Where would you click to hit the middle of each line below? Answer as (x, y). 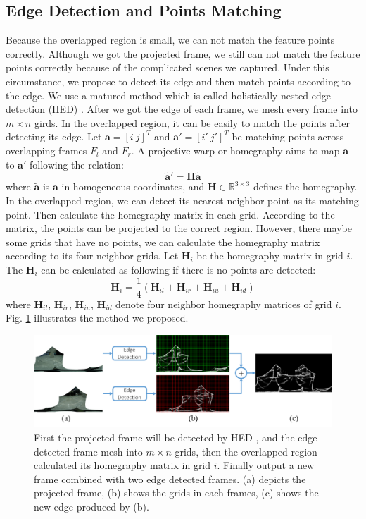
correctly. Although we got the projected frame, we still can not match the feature (183, 53)
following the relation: (76, 164)
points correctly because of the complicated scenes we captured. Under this (168, 67)
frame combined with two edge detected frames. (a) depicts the (170, 478)
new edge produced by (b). (91, 506)
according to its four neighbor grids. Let (92, 256)
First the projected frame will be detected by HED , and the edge (176, 438)
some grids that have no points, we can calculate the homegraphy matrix (163, 242)
